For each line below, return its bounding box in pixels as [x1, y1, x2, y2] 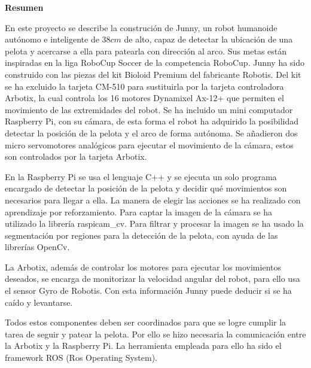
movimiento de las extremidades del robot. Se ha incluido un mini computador [5, 103, 293, 115]
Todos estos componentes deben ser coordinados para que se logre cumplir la [5, 316, 286, 329]
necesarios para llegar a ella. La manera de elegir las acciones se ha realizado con [5, 193, 301, 206]
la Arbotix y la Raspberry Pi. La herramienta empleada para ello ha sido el [5, 339, 282, 352]
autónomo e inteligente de [5, 33, 99, 45]
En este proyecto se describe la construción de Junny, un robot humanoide [5, 21, 278, 34]
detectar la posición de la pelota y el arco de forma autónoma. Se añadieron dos [5, 126, 298, 139]
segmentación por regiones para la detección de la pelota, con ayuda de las [5, 229, 278, 241]
